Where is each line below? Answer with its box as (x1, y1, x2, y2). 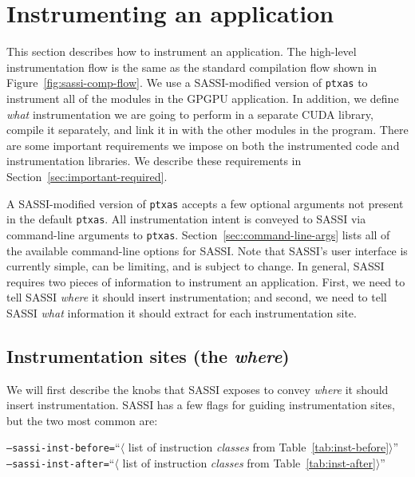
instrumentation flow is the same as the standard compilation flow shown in (6, 58, 377, 75)
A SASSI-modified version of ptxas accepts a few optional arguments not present (6, 195, 404, 211)
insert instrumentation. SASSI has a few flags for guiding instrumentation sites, (6, 396, 395, 413)
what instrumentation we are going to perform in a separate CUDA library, (6, 105, 373, 122)
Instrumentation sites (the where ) (6, 343, 290, 368)
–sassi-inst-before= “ (6, 439, 121, 455)
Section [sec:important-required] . (6, 168, 168, 184)
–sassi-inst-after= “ (6, 455, 115, 471)
